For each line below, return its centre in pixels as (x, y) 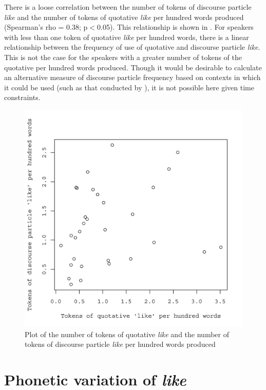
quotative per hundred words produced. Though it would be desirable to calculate (133, 67)
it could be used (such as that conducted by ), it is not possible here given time (129, 87)
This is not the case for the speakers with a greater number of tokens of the (123, 57)
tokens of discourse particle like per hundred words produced (120, 344)
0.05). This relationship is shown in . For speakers (175, 27)
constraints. (22, 97)
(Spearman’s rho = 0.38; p (46, 27)
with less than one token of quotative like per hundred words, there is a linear (127, 37)
